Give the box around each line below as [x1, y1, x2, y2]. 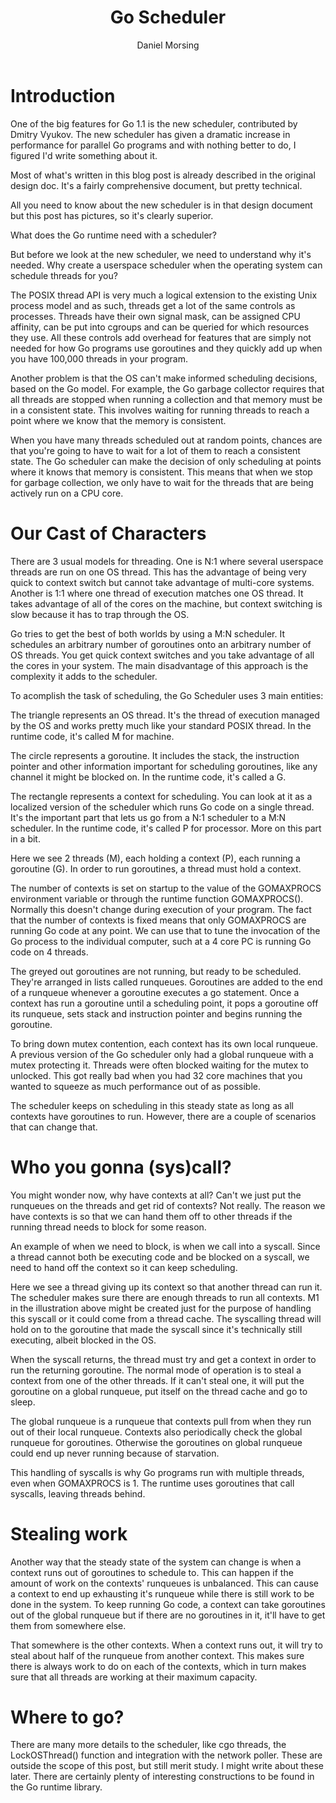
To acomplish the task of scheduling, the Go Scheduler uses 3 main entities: [10, 689, 324, 701]
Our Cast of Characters [10, 522, 207, 545]
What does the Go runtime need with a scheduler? [10, 229, 218, 241]
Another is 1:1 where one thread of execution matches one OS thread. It [10, 587, 304, 599]
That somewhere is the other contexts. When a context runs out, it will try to [10, 1639, 323, 1651]
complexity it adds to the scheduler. [10, 670, 158, 682]
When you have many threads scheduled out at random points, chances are [10, 434, 323, 446]
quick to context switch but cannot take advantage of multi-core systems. [10, 576, 315, 588]
